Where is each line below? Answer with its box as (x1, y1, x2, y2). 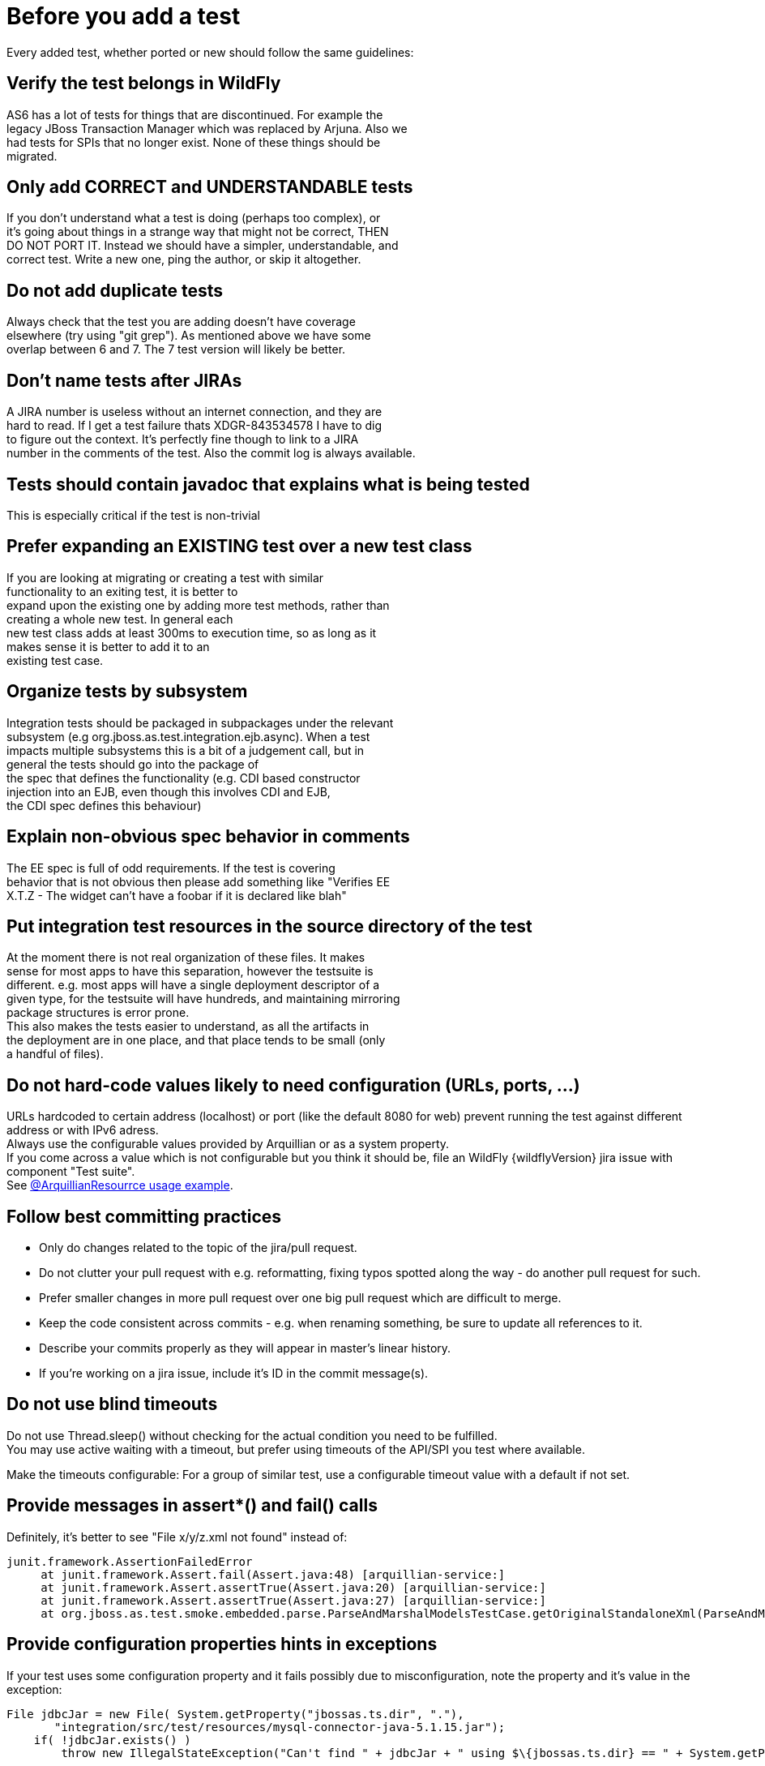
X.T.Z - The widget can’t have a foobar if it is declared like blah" (6, 888, 347, 902)
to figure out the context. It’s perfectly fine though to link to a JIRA (6, 432, 359, 447)
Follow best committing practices (6, 1206, 282, 1227)
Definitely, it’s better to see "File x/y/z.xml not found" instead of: (6, 1529, 348, 1544)
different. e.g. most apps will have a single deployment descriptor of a (6, 978, 380, 992)
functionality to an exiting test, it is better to (6, 584, 238, 598)
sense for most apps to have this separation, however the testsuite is (6, 964, 374, 979)
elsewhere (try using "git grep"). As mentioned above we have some (6, 328, 371, 343)
